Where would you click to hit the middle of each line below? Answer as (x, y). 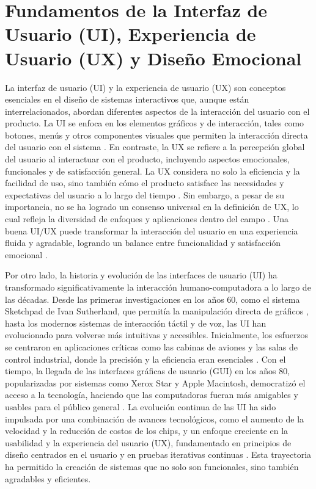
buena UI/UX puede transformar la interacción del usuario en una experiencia (152, 230)
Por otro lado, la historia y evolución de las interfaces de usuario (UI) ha (141, 275)
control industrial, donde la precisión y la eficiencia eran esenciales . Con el (145, 359)
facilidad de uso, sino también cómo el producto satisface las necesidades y (145, 183)
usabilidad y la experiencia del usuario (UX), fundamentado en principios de (148, 442)
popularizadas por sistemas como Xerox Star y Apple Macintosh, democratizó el (155, 382)
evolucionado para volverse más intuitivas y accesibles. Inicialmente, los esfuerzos (157, 335)
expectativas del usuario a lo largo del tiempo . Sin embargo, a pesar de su (145, 194)
